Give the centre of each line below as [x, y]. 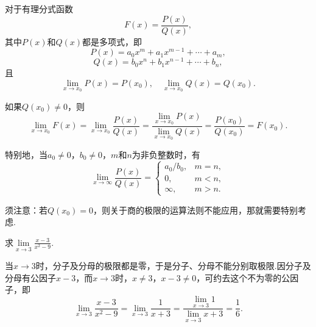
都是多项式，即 [112, 41]
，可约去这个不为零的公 [243, 277]
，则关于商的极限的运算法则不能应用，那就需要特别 [195, 210]
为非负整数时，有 [166, 154]
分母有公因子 [30, 277]
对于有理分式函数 [39, 9]
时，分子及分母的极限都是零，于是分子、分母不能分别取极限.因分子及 [173, 266]
